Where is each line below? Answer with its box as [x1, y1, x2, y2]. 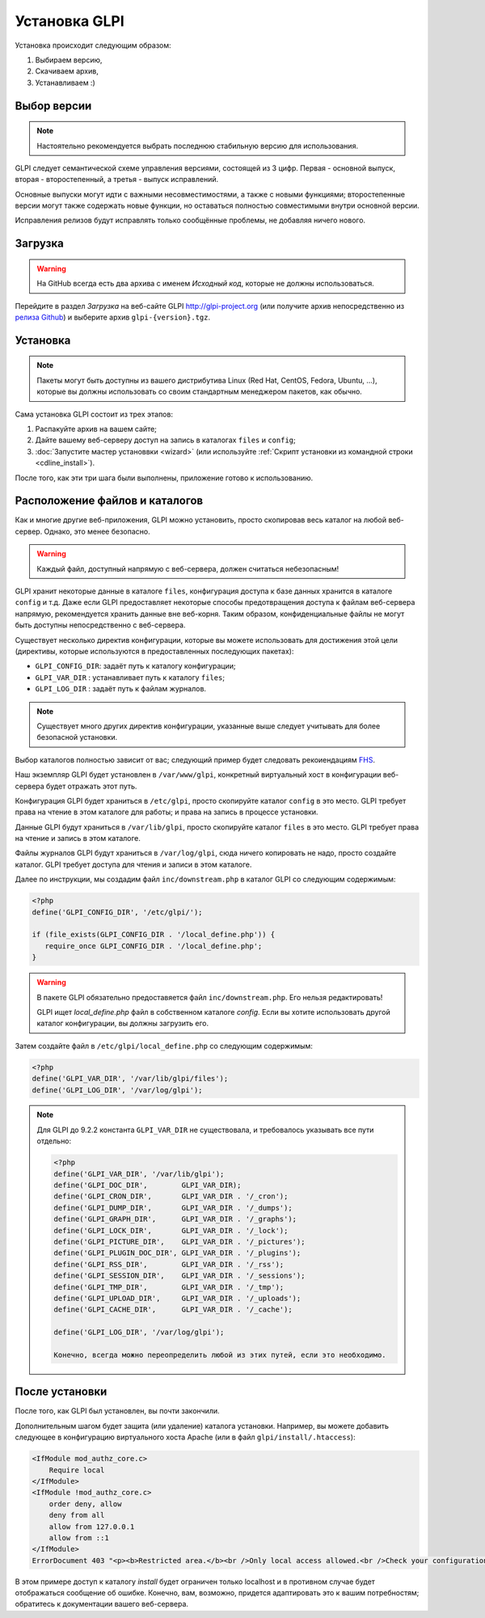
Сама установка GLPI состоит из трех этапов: [15, 409, 174, 419]
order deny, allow [48, 1499, 122, 1508]
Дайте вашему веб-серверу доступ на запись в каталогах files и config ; [35, 435, 296, 445]
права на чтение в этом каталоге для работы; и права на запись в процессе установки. [15, 807, 318, 817]
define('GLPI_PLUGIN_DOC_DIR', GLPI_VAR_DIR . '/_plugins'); [53, 1248, 302, 1257]
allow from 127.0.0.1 [48, 1522, 135, 1531]
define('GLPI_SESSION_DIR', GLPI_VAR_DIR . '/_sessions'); [53, 1271, 306, 1281]
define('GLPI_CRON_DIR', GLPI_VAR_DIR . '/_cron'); [53, 1192, 289, 1201]
